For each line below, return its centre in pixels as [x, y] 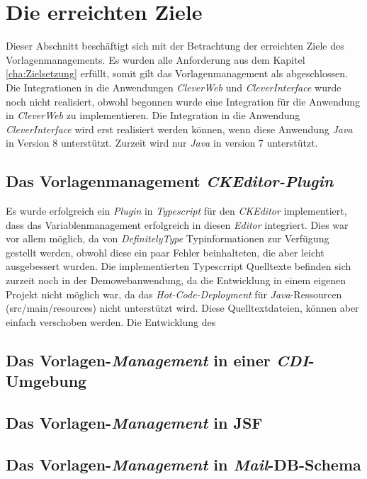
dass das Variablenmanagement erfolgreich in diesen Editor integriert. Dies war [177, 224]
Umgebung [46, 381]
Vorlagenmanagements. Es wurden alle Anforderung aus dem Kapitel [156, 59]
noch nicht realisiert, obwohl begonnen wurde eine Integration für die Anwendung [183, 101]
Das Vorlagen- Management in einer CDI [157, 360]
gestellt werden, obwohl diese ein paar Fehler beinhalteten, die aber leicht [165, 252]
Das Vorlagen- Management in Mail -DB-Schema [183, 464]
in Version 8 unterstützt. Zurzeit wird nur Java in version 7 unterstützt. [162, 143]
